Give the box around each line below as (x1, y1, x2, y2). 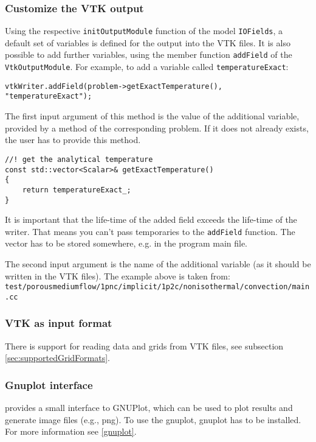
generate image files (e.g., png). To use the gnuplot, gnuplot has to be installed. (5, 413, 301, 426)
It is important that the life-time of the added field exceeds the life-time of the (5, 213, 297, 226)
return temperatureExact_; (22, 185, 131, 194)
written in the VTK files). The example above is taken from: (5, 269, 230, 282)
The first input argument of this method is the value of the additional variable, (5, 110, 300, 122)
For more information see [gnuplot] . (5, 425, 137, 438)
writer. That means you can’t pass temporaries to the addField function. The (5, 225, 295, 237)
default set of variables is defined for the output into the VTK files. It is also (5, 36, 290, 49)
